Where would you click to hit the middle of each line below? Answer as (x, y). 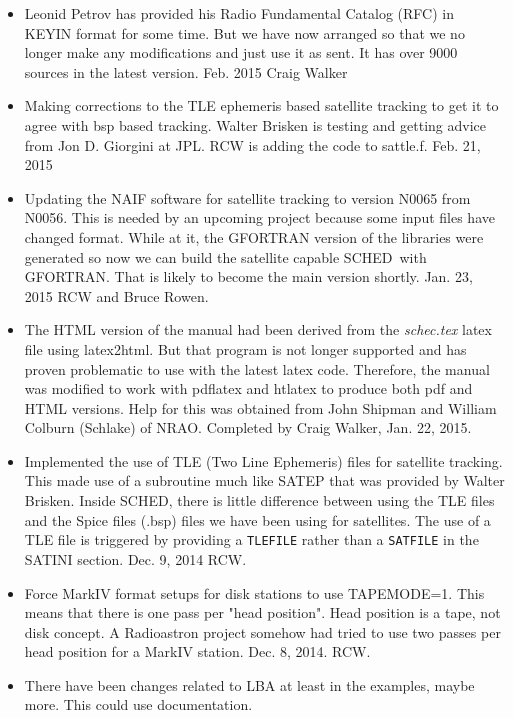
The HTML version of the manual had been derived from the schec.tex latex (258, 329)
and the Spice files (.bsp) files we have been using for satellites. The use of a (257, 519)
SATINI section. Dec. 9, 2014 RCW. (135, 558)
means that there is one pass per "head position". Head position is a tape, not (262, 612)
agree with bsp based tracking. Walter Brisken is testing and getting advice (255, 124)
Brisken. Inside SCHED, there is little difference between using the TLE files (259, 500)
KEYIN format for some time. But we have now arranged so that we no (244, 32)
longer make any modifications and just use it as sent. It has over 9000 (241, 52)
